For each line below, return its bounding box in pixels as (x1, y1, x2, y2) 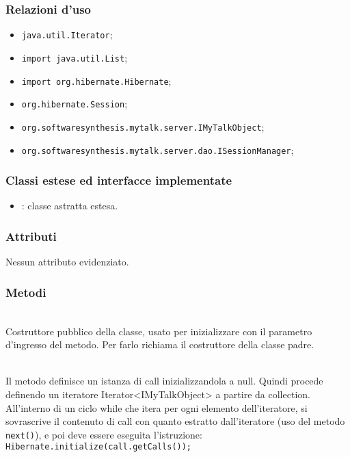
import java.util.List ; (21, 50, 128, 64)
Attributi (5, 227, 57, 244)
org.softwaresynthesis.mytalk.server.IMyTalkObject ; (21, 119, 265, 133)
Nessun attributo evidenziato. (5, 254, 129, 269)
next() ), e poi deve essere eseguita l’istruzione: (5, 427, 202, 441)
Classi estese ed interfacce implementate (5, 172, 232, 189)
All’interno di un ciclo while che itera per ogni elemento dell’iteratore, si (5, 400, 308, 415)
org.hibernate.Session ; (21, 96, 128, 111)
